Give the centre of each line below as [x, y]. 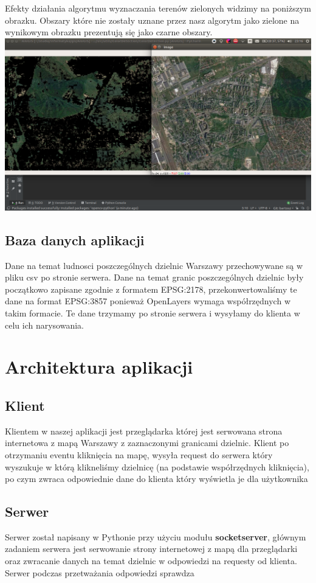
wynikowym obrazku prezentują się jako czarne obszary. [109, 32]
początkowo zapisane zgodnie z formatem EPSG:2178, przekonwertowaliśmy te [151, 289]
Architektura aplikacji [99, 367]
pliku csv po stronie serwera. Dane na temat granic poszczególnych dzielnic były [154, 277]
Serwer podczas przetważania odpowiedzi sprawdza [100, 572]
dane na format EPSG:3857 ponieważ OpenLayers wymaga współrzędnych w [148, 301]
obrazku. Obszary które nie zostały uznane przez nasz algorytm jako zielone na [152, 20]
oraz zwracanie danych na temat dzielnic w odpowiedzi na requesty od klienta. [151, 561]
